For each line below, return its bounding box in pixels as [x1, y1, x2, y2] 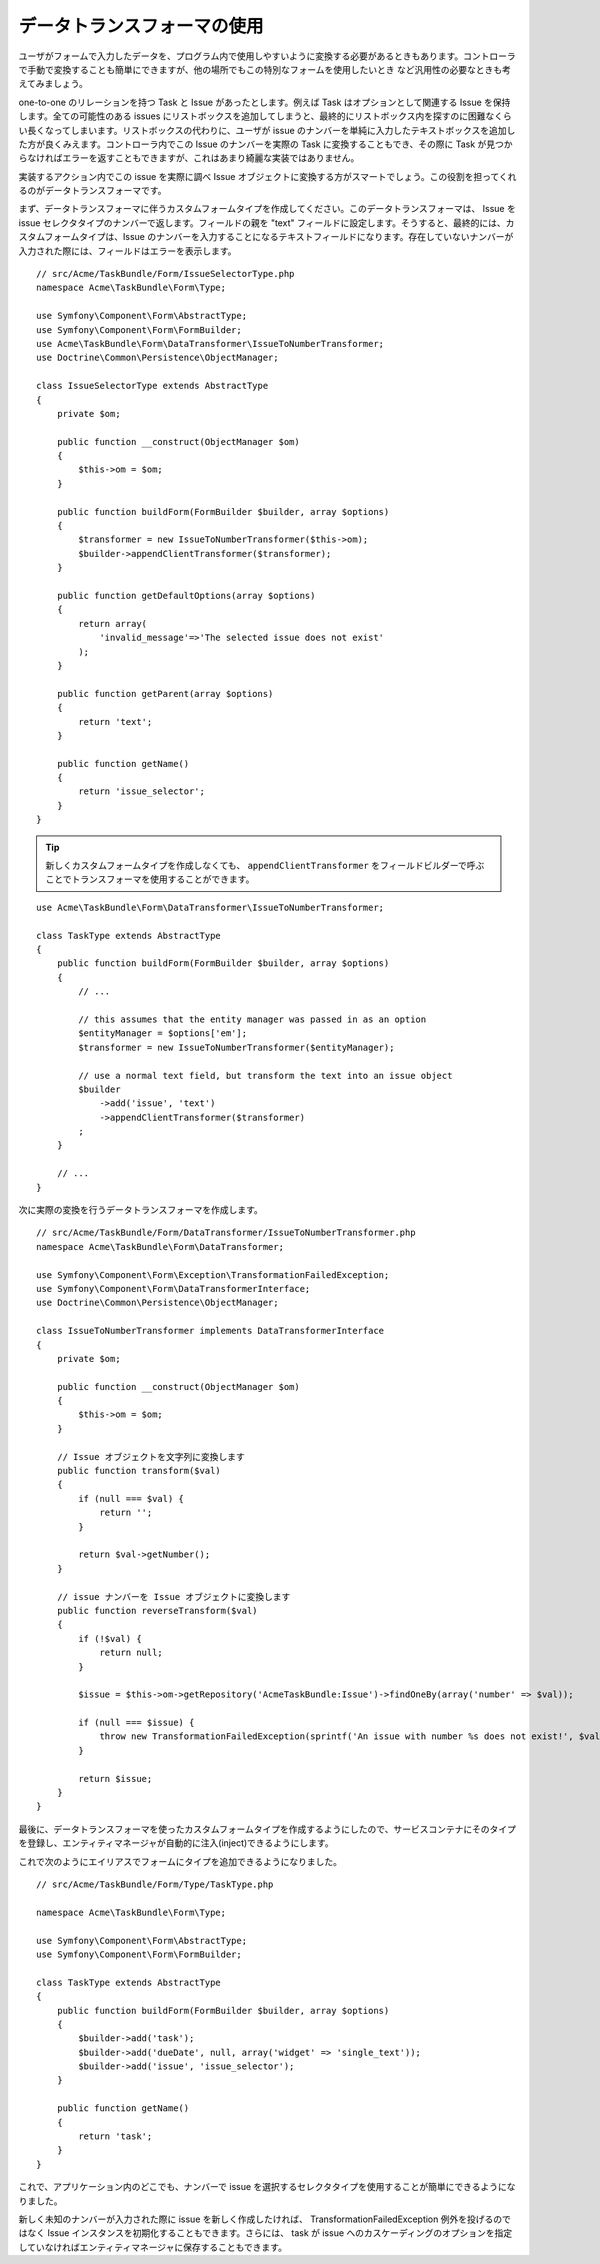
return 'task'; [78, 2131, 153, 2142]
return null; [99, 1647, 164, 1659]
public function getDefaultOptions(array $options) [56, 590, 316, 601]
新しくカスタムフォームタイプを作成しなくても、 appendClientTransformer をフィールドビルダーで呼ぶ [45, 860, 485, 872]
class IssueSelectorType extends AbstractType [36, 380, 269, 392]
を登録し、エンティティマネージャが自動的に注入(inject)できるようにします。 [18, 1837, 334, 1849]
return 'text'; [78, 716, 153, 727]
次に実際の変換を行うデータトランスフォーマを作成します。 [18, 1204, 264, 1216]
